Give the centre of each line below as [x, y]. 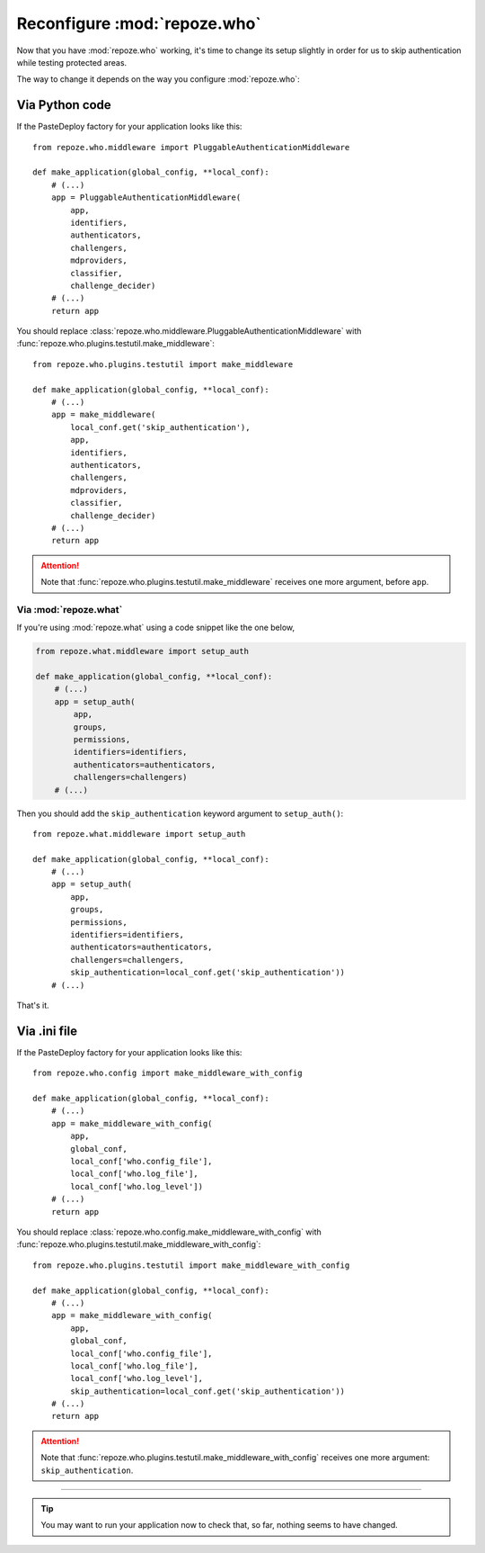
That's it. [33, 1005]
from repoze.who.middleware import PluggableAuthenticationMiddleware [191, 147]
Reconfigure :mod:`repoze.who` [139, 23]
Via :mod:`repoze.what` [70, 609]
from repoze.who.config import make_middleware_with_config [168, 1073]
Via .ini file [47, 1031]
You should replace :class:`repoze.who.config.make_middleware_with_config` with [169, 1232]
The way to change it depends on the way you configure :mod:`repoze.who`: [158, 79]
